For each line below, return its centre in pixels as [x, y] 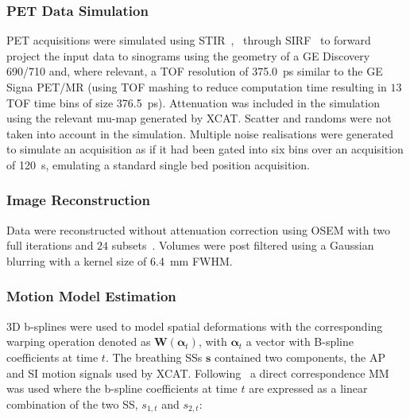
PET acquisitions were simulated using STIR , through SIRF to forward [189, 40]
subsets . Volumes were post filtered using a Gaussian [243, 245]
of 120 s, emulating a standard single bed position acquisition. [158, 164]
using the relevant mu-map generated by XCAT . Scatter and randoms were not [199, 118]
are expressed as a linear [308, 388]
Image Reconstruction [78, 200]
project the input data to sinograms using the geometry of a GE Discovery [188, 55]
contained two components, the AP [300, 357]
